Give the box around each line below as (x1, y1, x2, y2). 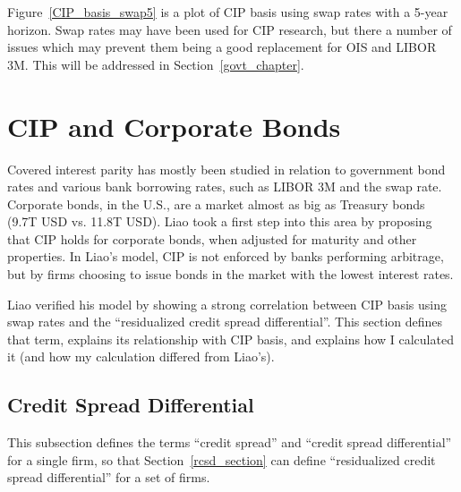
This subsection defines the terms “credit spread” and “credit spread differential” (7, 433, 452, 452)
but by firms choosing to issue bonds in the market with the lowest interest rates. (7, 265, 454, 284)
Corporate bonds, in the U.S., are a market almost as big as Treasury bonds (7, 194, 425, 213)
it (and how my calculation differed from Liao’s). (7, 347, 275, 366)
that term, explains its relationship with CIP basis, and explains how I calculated (7, 329, 454, 348)
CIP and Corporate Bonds (7, 107, 341, 144)
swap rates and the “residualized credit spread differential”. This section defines (7, 312, 443, 331)
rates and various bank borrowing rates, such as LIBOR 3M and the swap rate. (7, 177, 442, 196)
